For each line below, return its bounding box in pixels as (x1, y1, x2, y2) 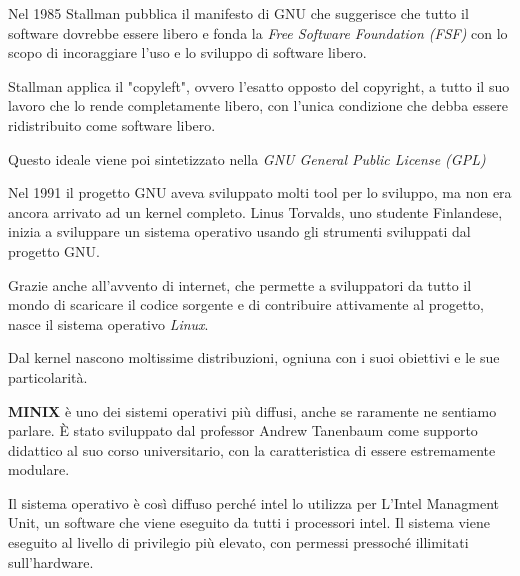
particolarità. (8, 366, 88, 387)
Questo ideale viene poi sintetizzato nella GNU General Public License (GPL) (8, 148, 486, 169)
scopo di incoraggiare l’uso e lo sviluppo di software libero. (8, 42, 367, 63)
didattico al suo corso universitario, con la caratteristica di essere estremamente (8, 439, 496, 460)
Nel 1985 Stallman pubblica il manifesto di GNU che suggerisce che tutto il (8, 3, 469, 23)
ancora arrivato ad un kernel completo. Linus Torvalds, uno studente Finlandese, (8, 201, 503, 222)
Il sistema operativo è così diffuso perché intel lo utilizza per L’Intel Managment (8, 492, 499, 513)
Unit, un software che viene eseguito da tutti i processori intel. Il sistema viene (8, 512, 490, 533)
